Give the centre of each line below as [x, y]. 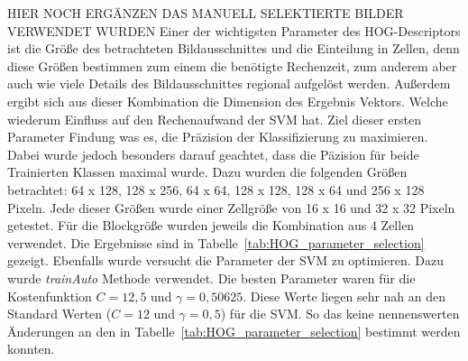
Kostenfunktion [50, 296]
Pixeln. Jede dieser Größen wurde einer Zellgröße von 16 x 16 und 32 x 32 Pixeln [231, 207]
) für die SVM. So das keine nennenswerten [340, 314]
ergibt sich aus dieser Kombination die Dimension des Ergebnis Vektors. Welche [228, 101]
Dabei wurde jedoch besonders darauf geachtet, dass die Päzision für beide [213, 154]
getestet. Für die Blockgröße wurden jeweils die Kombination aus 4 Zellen [211, 225]
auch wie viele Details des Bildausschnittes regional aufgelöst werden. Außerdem [229, 83]
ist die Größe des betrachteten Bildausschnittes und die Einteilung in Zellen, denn [234, 48]
